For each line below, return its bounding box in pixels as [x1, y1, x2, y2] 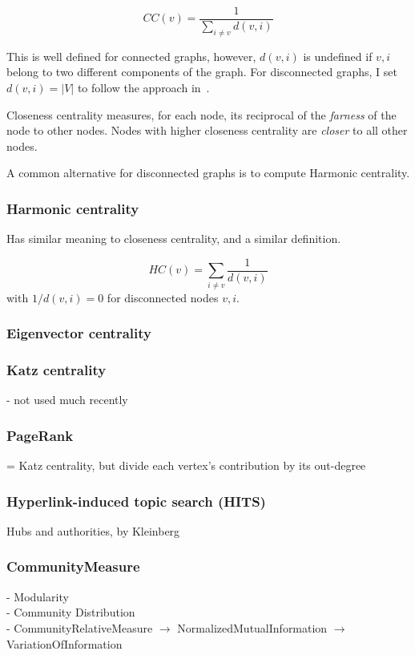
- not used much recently [6, 391, 128, 408]
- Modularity [6, 588, 69, 604]
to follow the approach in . [77, 79, 210, 96]
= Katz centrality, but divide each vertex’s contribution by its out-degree [6, 457, 366, 474]
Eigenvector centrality [6, 323, 151, 343]
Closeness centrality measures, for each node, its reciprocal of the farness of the [6, 106, 397, 123]
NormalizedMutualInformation [177, 619, 328, 636]
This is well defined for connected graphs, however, [6, 47, 256, 64]
